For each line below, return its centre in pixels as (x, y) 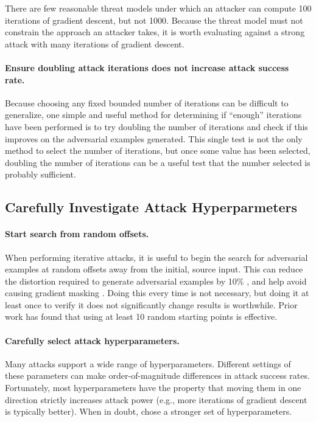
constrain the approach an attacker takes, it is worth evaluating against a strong (155, 32)
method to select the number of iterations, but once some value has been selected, (158, 150)
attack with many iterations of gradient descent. (95, 43)
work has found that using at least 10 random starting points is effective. (141, 316)
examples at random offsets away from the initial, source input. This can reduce (154, 269)
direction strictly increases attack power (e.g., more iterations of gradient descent (156, 399)
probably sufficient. (40, 174)
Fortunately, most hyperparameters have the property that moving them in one (153, 388)
